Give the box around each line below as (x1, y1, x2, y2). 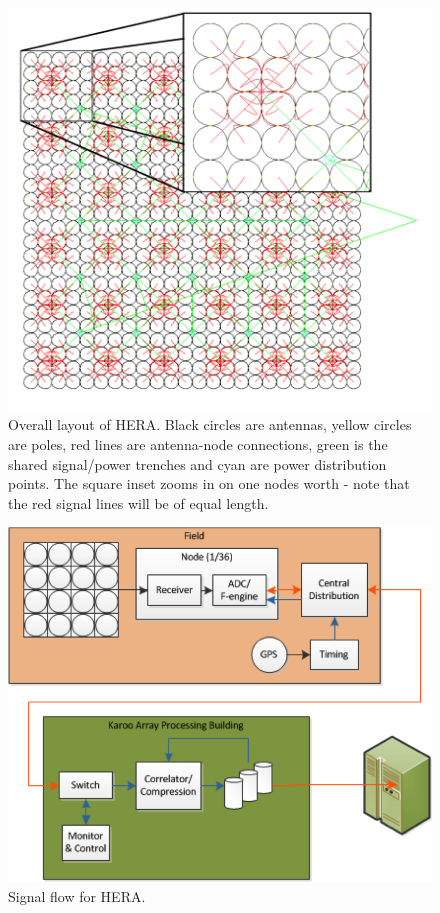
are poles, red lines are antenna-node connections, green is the (8, 434, 388, 455)
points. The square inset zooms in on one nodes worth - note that (8, 473, 410, 494)
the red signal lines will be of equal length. (8, 492, 269, 513)
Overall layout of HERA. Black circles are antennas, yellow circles (8, 414, 412, 435)
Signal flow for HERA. (8, 885, 146, 906)
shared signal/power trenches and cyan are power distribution (8, 453, 387, 474)
